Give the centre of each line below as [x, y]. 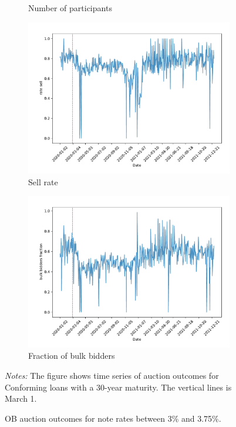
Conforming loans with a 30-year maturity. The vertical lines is [118, 387]
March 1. [21, 398]
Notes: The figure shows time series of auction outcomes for [112, 375]
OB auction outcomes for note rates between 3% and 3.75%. [113, 418]
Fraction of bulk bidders [72, 356]
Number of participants [70, 8]
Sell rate [43, 181]
